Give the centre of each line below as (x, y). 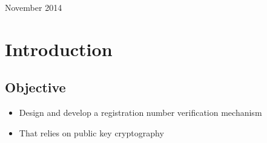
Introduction (59, 49)
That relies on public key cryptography (91, 132)
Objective (35, 87)
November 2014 (34, 7)
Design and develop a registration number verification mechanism (140, 113)
